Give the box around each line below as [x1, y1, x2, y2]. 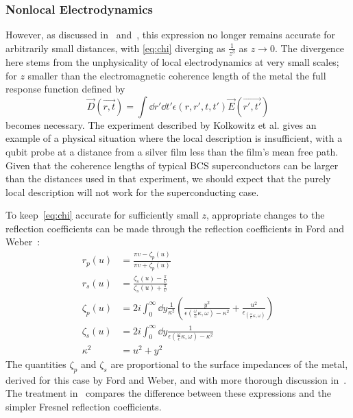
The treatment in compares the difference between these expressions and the [5, 386, 331, 400]
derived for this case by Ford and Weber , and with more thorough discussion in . [5, 372, 347, 386]
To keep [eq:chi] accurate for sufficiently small [5, 208, 199, 222]
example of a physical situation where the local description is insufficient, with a [5, 131, 343, 145]
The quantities [5, 356, 66, 371]
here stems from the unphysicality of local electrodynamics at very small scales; [5, 54, 339, 69]
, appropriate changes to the [206, 208, 325, 222]
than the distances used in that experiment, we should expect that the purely [5, 171, 331, 186]
